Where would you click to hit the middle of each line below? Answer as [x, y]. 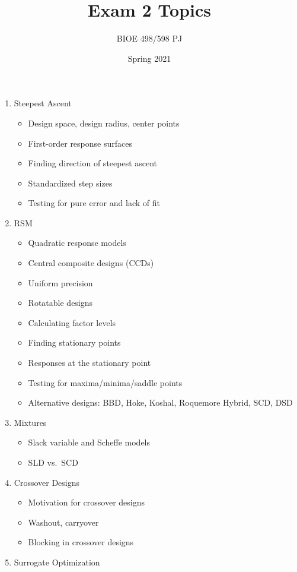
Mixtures [30, 422]
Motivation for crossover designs [87, 502]
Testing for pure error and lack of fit [94, 203]
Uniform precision [60, 282]
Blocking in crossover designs [81, 542]
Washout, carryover [63, 522]
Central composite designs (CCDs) [91, 263]
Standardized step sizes [70, 183]
